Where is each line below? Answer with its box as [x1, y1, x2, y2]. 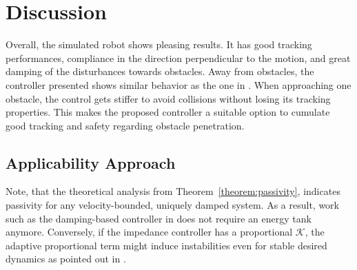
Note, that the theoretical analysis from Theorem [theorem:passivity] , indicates [6, 184, 340, 198]
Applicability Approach [6, 152, 176, 173]
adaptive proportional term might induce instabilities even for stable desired [6, 238, 327, 252]
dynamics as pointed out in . [6, 251, 126, 266]
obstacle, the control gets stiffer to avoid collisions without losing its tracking [6, 91, 331, 105]
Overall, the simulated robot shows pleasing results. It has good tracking [6, 37, 312, 52]
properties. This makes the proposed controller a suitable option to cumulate [6, 105, 330, 119]
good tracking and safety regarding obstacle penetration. [6, 118, 245, 132]
